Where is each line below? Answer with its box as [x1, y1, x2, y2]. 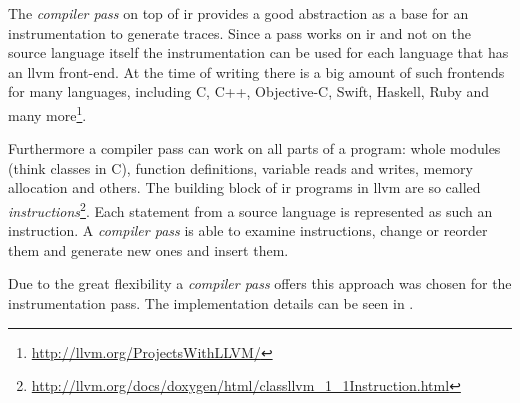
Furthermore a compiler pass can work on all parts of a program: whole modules [8, 138, 501, 159]
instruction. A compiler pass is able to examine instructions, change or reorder [8, 220, 488, 241]
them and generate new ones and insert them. [8, 239, 289, 260]
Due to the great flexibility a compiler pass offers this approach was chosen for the [8, 273, 512, 294]
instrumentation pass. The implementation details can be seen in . [8, 293, 414, 314]
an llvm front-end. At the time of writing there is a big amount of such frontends [8, 61, 505, 82]
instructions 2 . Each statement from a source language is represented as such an [8, 198, 493, 221]
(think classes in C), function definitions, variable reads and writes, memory [8, 157, 473, 178]
